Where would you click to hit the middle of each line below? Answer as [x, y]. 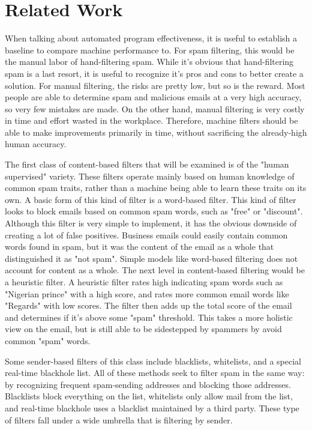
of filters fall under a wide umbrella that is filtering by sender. [119, 419]
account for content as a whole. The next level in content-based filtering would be [155, 270]
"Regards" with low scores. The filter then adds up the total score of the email [148, 305]
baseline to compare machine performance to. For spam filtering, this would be [150, 50]
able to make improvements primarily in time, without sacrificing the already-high [156, 132]
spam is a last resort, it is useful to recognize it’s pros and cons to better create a [154, 73]
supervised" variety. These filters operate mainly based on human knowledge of [150, 176]
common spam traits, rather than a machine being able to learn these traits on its [156, 188]
